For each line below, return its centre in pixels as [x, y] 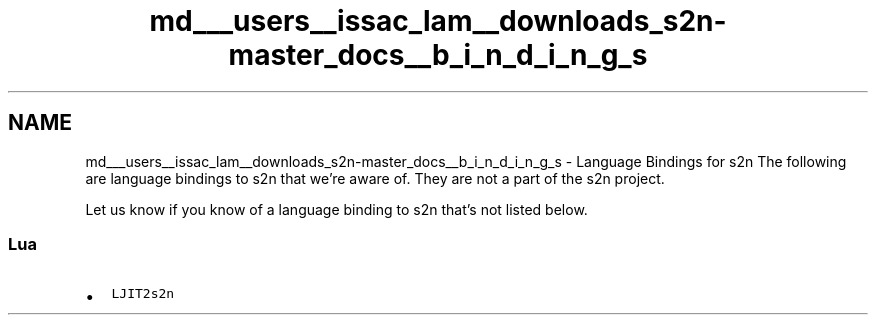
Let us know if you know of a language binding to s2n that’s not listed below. [336, 209]
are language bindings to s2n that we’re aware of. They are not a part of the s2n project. [375, 178]
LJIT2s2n [143, 294]
